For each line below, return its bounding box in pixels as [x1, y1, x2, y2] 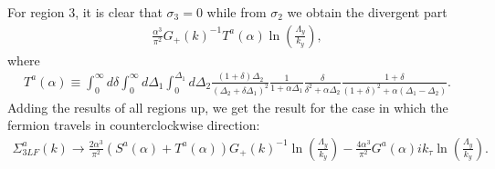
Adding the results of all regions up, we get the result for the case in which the [7, 97, 448, 116]
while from [206, 3, 267, 21]
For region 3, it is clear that [7, 3, 163, 21]
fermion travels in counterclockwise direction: [7, 115, 260, 134]
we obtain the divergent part [287, 3, 448, 21]
